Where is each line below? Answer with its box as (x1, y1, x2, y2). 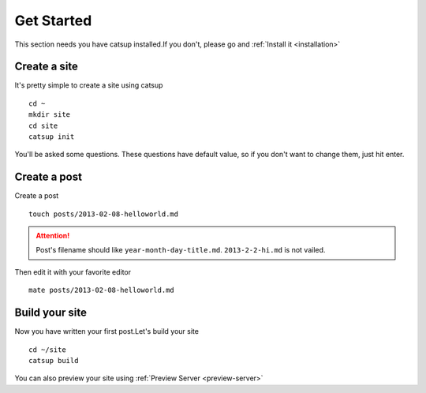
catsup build (28, 356, 79, 365)
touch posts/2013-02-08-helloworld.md (28, 209, 179, 219)
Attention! (35, 231, 70, 241)
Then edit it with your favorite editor (14, 267, 132, 276)
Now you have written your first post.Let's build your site (14, 327, 199, 336)
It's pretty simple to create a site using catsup (14, 80, 163, 90)
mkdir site (28, 110, 71, 119)
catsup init (28, 133, 75, 141)
